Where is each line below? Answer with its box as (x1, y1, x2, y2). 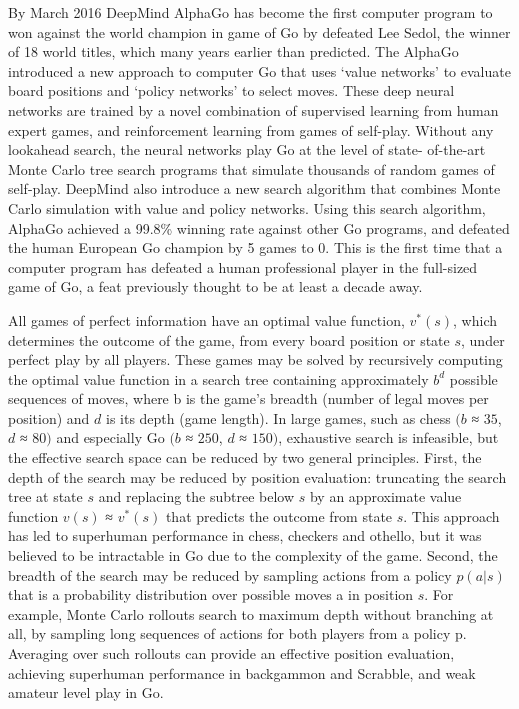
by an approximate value (309, 486, 462, 507)
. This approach (403, 505, 500, 526)
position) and (8, 407, 90, 428)
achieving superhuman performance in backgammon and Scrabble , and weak (8, 662, 476, 683)
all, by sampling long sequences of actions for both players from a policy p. (8, 623, 467, 644)
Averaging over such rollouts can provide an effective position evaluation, (8, 643, 455, 663)
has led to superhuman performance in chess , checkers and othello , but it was (8, 525, 482, 546)
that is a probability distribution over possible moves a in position (8, 584, 414, 605)
